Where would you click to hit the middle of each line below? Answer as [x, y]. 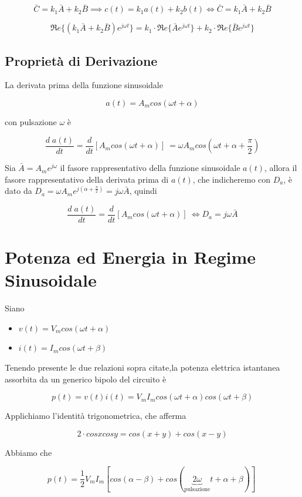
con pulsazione [31, 122]
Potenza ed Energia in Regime [130, 257]
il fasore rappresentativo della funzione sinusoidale [150, 168]
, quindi [143, 191]
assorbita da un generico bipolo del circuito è [86, 379]
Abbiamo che [28, 452]
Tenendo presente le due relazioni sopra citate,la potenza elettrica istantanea [142, 367]
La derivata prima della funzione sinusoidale [84, 85]
